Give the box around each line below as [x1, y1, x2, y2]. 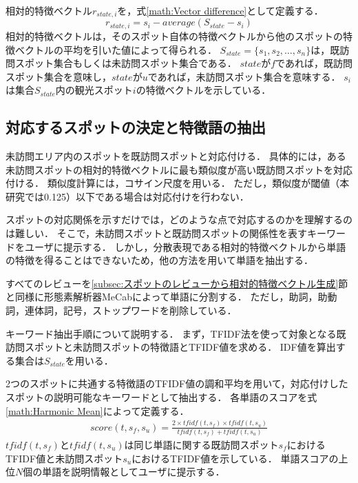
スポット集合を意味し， [6, 69, 112, 83]
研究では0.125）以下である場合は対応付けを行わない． [6, 189, 249, 203]
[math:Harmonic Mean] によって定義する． [6, 403, 189, 418]
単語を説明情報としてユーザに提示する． [42, 464, 225, 479]
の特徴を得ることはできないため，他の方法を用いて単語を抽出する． [6, 253, 313, 267]
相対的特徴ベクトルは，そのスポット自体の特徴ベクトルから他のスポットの [6, 28, 343, 43]
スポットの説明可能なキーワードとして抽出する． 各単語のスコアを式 [6, 389, 317, 404]
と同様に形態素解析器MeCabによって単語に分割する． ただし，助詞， [6, 289, 318, 304]
